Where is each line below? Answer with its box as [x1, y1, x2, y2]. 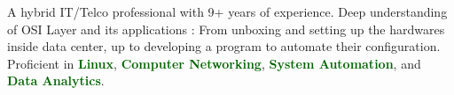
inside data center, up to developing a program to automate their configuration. [7, 37, 441, 55]
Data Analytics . [7, 71, 105, 90]
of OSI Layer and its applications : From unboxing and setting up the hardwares [7, 19, 445, 38]
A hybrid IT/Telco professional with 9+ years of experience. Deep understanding [7, 3, 448, 20]
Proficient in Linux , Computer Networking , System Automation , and [7, 54, 421, 72]
